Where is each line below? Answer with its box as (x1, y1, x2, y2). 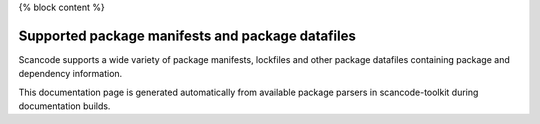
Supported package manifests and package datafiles (18, 27, 357, 44)
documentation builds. (18, 100, 111, 112)
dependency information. (18, 68, 123, 80)
